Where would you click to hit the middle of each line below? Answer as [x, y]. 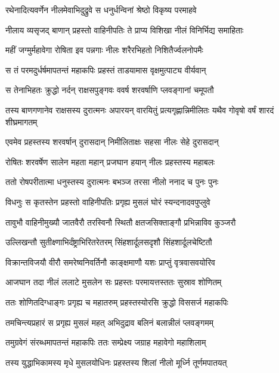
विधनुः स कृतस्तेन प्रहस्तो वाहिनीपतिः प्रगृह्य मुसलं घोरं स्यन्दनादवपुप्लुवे [108, 201]
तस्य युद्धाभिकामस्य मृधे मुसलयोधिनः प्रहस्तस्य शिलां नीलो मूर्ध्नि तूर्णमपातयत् [116, 362]
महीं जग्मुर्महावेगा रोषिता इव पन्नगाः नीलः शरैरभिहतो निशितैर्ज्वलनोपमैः [104, 50]
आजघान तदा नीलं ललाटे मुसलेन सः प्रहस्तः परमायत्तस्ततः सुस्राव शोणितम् [114, 282]
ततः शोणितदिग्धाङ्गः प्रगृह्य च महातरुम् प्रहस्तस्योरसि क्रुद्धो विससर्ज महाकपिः [117, 302]
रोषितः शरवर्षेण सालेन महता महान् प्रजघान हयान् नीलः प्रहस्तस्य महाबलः [110, 161]
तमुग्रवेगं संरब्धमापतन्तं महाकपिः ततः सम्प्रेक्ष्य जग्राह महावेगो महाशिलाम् [106, 342]
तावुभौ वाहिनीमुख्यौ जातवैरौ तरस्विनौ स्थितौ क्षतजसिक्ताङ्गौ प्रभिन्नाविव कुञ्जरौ [121, 222]
